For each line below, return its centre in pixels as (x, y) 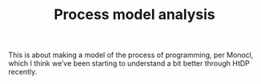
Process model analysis (135, 15)
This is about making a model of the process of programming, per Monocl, (131, 55)
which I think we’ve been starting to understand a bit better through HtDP (129, 63)
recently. (23, 72)
